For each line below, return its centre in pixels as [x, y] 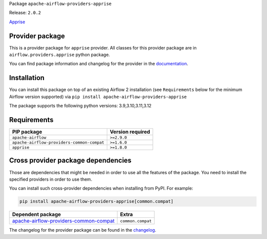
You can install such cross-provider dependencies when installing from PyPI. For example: [101, 189]
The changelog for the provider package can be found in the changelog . [83, 230]
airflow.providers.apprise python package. [60, 55]
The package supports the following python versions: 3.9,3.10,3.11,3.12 [80, 106]
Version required [130, 132]
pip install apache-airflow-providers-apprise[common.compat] [96, 201]
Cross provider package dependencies [70, 161]
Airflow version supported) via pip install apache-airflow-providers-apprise [98, 96]
